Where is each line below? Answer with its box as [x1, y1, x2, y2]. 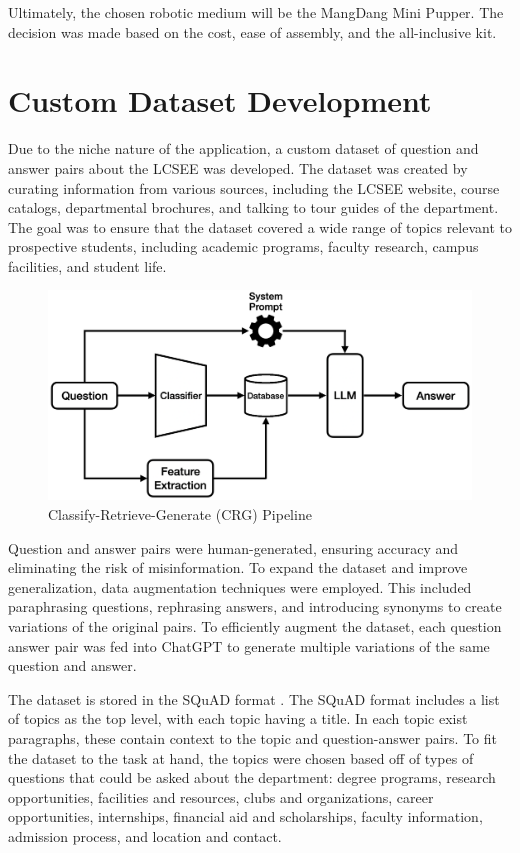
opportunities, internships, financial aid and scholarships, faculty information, [8, 806, 483, 827]
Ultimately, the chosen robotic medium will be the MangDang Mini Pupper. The [8, 2, 504, 22]
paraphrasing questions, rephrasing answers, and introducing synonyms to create [8, 596, 502, 617]
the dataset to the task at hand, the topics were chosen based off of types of [8, 747, 474, 768]
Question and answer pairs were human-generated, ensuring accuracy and [8, 537, 459, 558]
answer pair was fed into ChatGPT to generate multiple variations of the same [8, 635, 490, 656]
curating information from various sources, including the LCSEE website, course [8, 177, 500, 198]
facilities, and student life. [8, 255, 167, 276]
